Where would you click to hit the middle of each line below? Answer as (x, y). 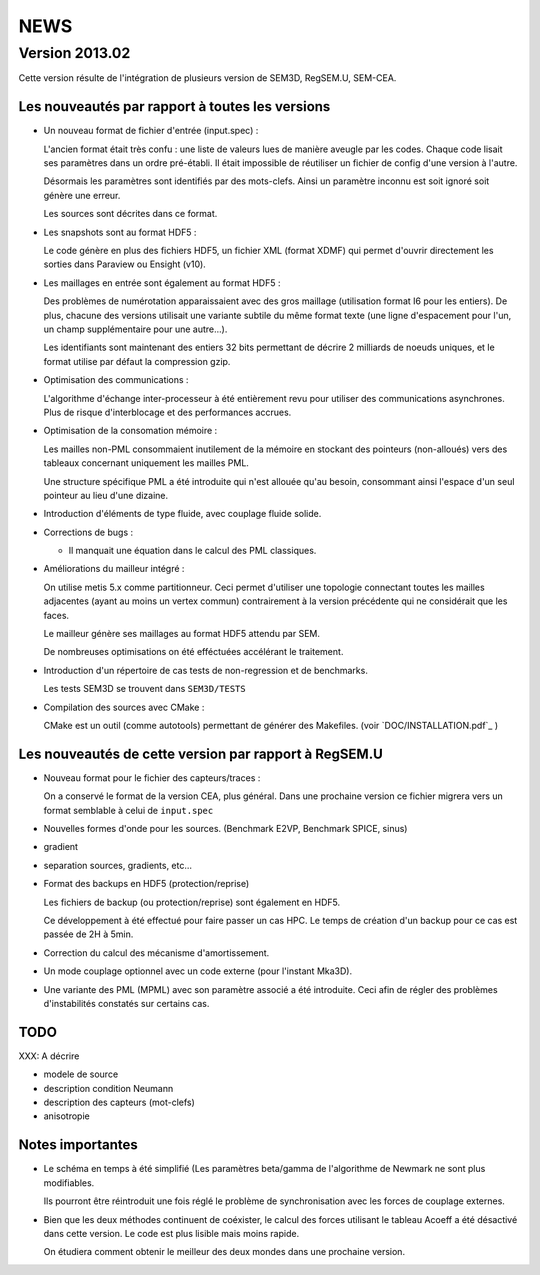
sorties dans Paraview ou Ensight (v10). (125, 264)
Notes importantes (78, 1145)
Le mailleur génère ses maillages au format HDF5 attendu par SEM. (181, 634)
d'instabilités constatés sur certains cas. (126, 1003)
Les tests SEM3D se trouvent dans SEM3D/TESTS (144, 689)
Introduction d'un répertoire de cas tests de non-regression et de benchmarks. (206, 670)
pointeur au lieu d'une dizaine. (106, 495)
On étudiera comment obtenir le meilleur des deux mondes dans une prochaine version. (224, 1252)
